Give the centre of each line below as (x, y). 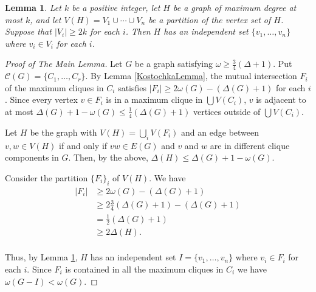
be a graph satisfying (174, 64)
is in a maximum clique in (154, 99)
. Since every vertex (41, 99)
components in (32, 157)
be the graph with (64, 132)
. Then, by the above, (108, 157)
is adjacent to (281, 99)
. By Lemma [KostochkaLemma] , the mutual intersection (191, 76)
